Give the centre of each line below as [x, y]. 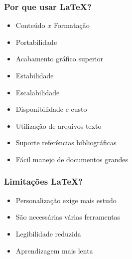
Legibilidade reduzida [48, 233]
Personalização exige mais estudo [66, 200]
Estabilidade [35, 75]
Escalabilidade [38, 92]
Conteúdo [30, 25]
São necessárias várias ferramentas [68, 217]
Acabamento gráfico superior [59, 59]
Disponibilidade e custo [51, 109]
